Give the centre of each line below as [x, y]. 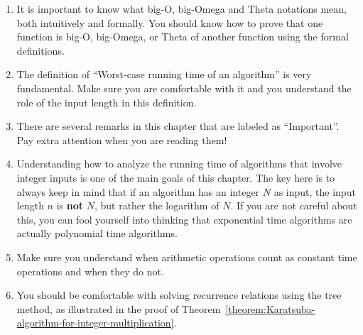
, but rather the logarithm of [157, 205]
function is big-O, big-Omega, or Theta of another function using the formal [183, 37]
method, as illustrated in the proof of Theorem [119, 308]
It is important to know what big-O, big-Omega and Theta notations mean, [181, 9]
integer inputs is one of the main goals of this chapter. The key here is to [176, 177]
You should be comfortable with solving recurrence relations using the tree [179, 295]
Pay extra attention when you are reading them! [122, 139]
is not [70, 205]
